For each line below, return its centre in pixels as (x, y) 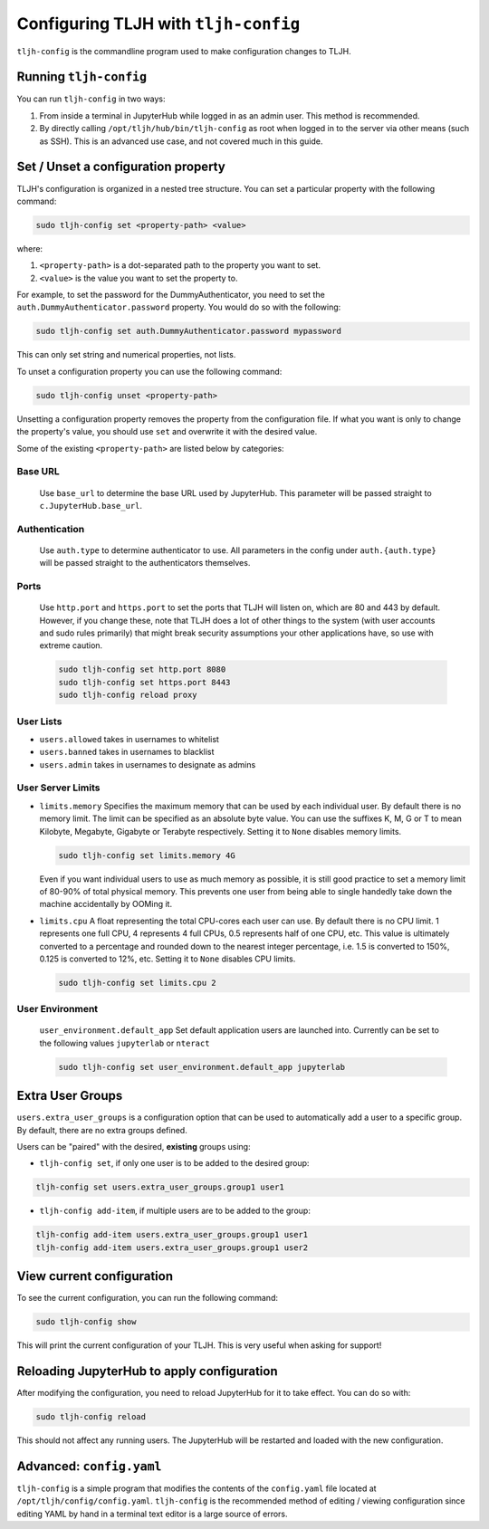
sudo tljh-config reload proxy (128, 695)
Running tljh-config (82, 77)
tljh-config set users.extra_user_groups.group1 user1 (160, 1187)
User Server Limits (58, 788)
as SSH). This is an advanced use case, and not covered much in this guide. (181, 141)
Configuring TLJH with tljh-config (158, 24)
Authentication (51, 529)
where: (30, 248)
